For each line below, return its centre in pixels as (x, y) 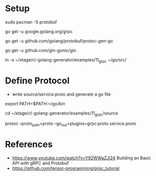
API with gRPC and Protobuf (40, 163)
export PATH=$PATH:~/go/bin (35, 103)
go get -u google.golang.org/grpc (39, 31)
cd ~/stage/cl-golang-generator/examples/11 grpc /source (62, 114)
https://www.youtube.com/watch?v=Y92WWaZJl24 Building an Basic (81, 158)
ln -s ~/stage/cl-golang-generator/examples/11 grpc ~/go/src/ (66, 60)
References (29, 145)
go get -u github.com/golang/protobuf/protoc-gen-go (59, 41)
